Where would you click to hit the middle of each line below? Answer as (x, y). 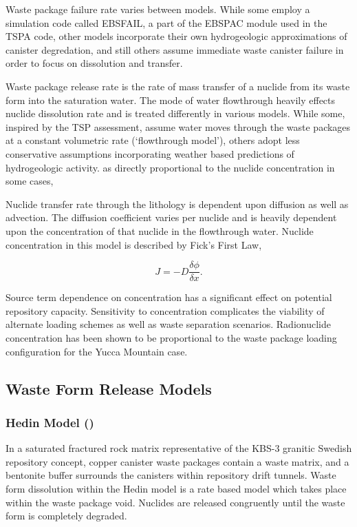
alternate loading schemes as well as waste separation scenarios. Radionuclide (168, 324)
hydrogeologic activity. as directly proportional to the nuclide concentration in (170, 167)
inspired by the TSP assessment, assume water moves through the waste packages (178, 126)
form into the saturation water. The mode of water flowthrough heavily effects (171, 100)
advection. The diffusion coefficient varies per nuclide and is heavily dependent (171, 217)
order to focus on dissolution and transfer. (94, 63)
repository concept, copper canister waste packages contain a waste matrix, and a (177, 461)
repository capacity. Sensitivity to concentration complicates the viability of (165, 310)
